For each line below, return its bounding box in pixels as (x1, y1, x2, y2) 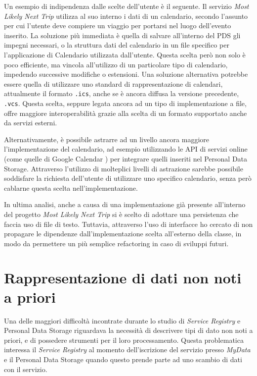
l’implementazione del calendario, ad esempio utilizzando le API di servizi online (4, 144, 248, 154)
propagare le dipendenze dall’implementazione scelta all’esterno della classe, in (4, 228, 242, 239)
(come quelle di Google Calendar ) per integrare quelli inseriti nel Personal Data (4, 154, 248, 164)
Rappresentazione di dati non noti (4, 267, 242, 287)
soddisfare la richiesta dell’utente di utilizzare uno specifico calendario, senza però (4, 173, 252, 183)
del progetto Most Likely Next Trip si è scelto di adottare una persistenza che (4, 209, 239, 219)
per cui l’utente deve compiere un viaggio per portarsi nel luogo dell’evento (4, 20, 231, 31)
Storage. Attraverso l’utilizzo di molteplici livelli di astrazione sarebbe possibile (4, 163, 243, 173)
